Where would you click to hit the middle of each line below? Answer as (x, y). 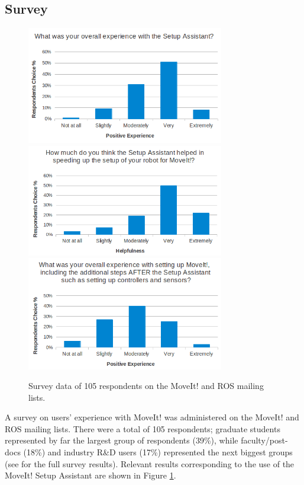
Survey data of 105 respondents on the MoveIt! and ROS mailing (146, 386)
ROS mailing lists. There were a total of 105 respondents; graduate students (143, 428)
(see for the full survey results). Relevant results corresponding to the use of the (150, 463)
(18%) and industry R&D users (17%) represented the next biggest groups (158, 452)
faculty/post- (264, 440)
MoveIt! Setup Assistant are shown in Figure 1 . (90, 475)
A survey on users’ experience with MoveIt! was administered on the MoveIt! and (152, 417)
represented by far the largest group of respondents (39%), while (122, 440)
